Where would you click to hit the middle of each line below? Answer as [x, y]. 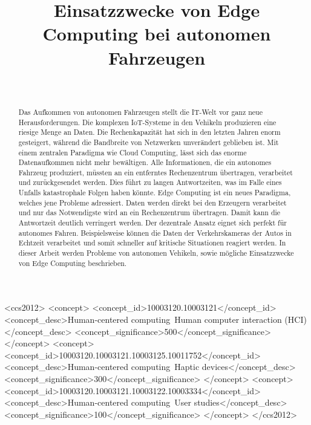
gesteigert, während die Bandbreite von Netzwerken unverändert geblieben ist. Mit [149, 142]
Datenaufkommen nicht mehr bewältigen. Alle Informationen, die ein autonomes [145, 162]
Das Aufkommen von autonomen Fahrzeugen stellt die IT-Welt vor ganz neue [140, 112]
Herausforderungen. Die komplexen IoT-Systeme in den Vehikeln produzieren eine [147, 122]
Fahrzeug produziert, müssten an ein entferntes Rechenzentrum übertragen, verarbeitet [155, 172]
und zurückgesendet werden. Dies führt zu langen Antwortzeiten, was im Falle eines [150, 182]
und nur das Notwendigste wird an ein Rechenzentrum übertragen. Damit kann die [149, 212]
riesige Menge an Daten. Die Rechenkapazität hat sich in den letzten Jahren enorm [149, 132]
